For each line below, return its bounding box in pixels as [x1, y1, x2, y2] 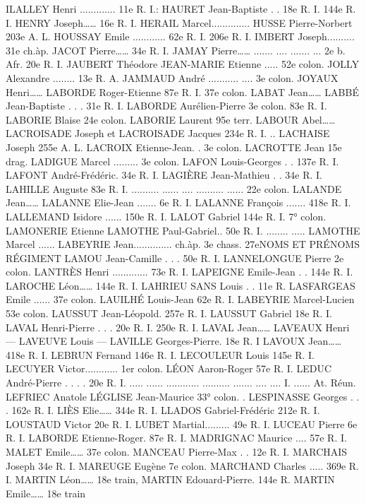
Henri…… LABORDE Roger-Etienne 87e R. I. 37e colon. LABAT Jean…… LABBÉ [6, 84, 359, 99]
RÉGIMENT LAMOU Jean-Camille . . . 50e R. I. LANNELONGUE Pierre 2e [6, 250, 344, 265]
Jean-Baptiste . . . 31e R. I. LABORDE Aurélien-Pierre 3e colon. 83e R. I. [6, 98, 327, 113]
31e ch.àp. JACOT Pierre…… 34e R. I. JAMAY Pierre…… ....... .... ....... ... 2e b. [6, 42, 346, 57]
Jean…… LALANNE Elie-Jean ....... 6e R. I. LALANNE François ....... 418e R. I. [6, 195, 351, 210]
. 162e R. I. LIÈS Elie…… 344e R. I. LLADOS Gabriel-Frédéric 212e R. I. [6, 403, 320, 418]
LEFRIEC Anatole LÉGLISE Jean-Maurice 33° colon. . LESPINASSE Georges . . [6, 389, 360, 403]
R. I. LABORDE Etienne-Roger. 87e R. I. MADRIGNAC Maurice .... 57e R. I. [6, 430, 347, 445]
